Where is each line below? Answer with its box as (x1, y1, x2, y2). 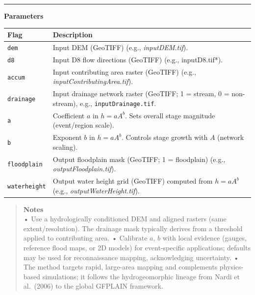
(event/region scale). (52, 120, 114, 130)
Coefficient (52, 110, 85, 120)
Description (52, 29, 93, 40)
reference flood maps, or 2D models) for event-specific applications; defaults (23, 242, 251, 253)
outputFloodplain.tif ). (52, 163, 116, 174)
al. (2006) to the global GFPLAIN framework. (23, 281, 163, 291)
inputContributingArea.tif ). (52, 76, 133, 86)
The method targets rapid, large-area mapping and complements (23, 262, 218, 272)
